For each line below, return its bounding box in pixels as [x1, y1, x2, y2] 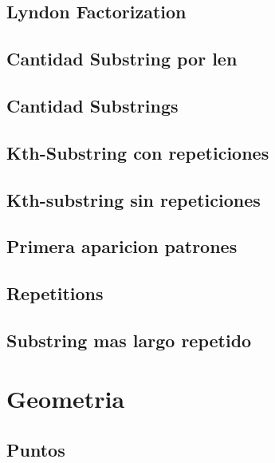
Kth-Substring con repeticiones [6, 140, 269, 164]
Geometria [6, 382, 125, 415]
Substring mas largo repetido [6, 327, 252, 352]
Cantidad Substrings [6, 93, 179, 117]
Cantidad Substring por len [6, 46, 238, 71]
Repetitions [6, 281, 104, 306]
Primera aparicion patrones [6, 234, 238, 259]
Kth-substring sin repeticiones [6, 187, 261, 212]
